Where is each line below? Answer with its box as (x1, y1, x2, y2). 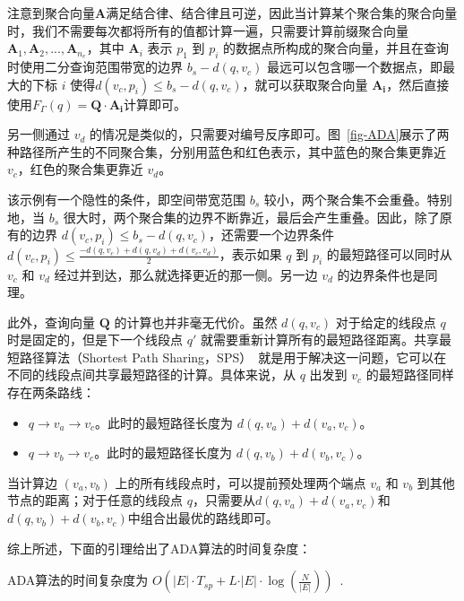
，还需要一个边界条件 (208, 225, 334, 244)
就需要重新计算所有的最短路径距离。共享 (200, 330, 439, 349)
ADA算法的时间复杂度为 (7, 571, 149, 589)
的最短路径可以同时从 (326, 245, 452, 264)
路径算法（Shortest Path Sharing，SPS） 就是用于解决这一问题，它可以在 (19, 347, 447, 366)
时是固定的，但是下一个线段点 (7, 330, 183, 349)
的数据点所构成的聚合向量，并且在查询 (223, 39, 450, 57)
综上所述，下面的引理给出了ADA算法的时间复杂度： (7, 538, 312, 557)
